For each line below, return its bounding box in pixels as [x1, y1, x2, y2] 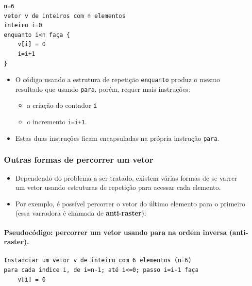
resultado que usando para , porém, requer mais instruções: [15, 84, 190, 94]
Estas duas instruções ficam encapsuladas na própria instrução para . [15, 133, 219, 143]
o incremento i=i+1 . [27, 117, 87, 127]
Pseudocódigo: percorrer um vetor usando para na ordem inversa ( [4, 227, 233, 237]
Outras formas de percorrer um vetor [4, 153, 153, 166]
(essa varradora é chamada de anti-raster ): [15, 208, 146, 218]
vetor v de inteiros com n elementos [4, 12, 126, 19]
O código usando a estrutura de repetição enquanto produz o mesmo [15, 74, 220, 84]
